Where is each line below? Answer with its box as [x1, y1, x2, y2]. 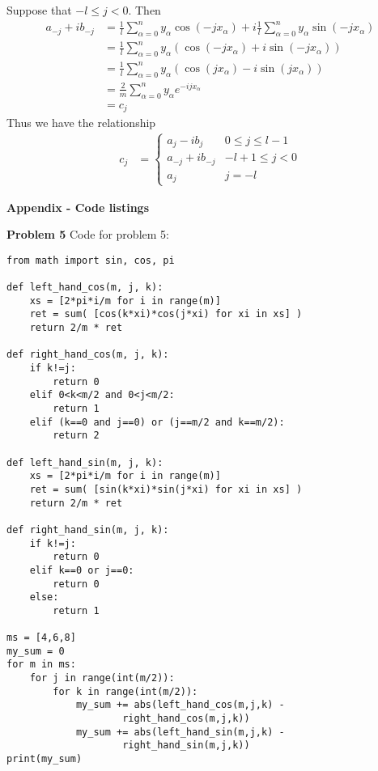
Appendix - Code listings [6, 198, 150, 215]
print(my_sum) [6, 753, 83, 765]
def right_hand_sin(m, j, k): [6, 523, 169, 536]
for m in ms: [6, 659, 76, 671]
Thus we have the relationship [6, 114, 156, 131]
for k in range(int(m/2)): [53, 685, 198, 697]
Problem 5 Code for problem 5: [6, 226, 169, 243]
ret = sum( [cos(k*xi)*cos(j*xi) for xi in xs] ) [29, 308, 303, 320]
